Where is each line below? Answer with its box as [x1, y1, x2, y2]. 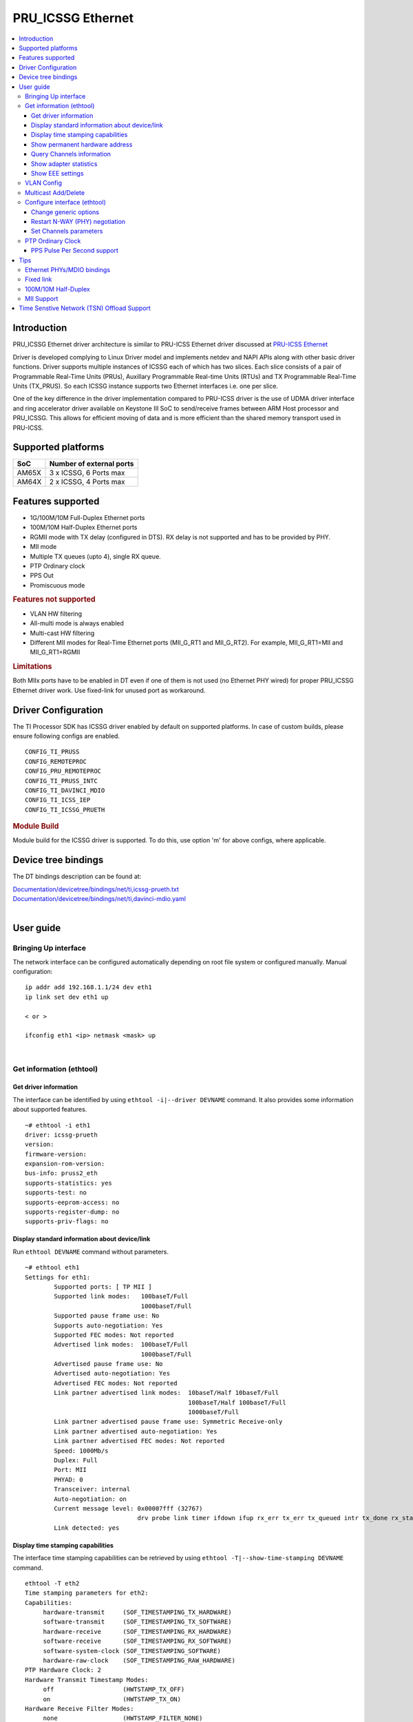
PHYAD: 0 [54, 1475, 83, 1484]
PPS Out [30, 572, 54, 580]
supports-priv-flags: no [25, 1218, 109, 1225]
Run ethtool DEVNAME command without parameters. [12, 1247, 169, 1256]
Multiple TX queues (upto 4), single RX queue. [30, 552, 161, 561]
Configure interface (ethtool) [25, 198, 106, 207]
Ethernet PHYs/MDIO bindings [25, 265, 110, 273]
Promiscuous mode [30, 581, 85, 589]
